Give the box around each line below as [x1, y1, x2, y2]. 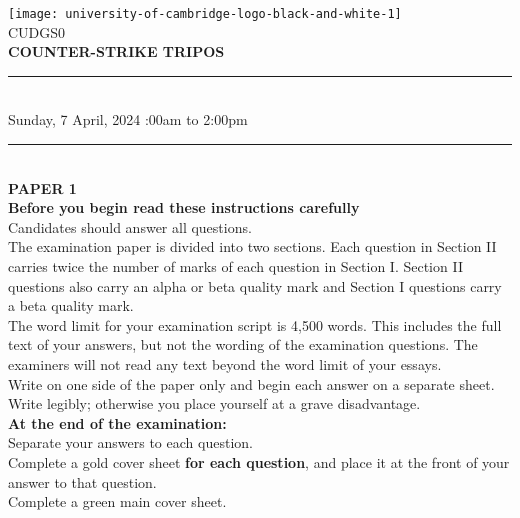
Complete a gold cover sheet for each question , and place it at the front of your [8, 451, 510, 472]
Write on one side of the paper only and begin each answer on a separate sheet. [8, 373, 495, 394]
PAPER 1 [8, 177, 77, 198]
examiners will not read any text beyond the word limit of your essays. [8, 353, 442, 374]
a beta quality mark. [8, 295, 134, 316]
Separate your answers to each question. [8, 432, 253, 453]
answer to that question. [8, 471, 157, 492]
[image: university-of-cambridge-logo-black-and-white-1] [8, 7, 402, 21]
